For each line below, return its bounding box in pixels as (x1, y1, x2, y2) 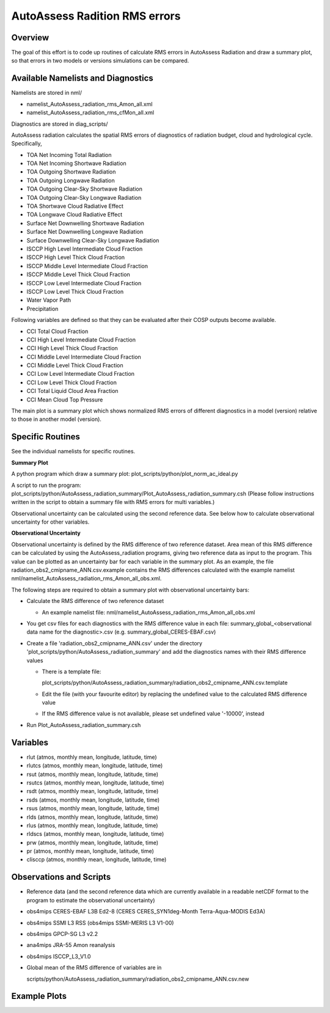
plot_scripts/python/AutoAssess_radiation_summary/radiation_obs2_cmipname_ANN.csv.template (42, 679, 288, 687)
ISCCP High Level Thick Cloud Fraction (26, 254, 125, 261)
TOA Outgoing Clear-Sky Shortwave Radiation (26, 185, 143, 192)
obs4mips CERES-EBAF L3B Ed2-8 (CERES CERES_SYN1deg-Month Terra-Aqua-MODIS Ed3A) (26, 908, 266, 915)
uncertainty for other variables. (11, 518, 90, 525)
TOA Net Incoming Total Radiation (26, 151, 112, 158)
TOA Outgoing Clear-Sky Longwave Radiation (26, 194, 142, 201)
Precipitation (26, 305, 59, 312)
